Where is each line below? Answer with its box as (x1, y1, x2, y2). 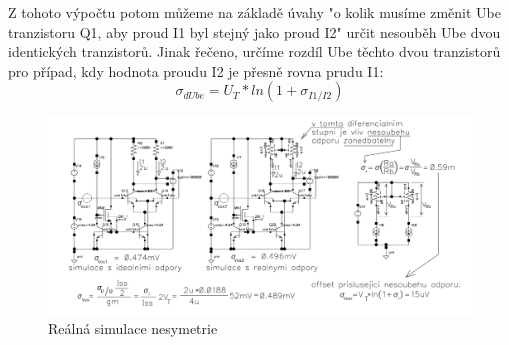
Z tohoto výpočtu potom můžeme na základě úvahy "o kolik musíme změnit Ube (8, 2, 501, 22)
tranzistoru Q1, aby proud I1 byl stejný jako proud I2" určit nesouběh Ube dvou (8, 21, 501, 42)
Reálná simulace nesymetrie (48, 318, 218, 339)
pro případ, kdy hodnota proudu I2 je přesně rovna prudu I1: (8, 60, 384, 81)
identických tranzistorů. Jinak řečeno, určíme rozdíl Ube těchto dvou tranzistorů (8, 41, 501, 62)
